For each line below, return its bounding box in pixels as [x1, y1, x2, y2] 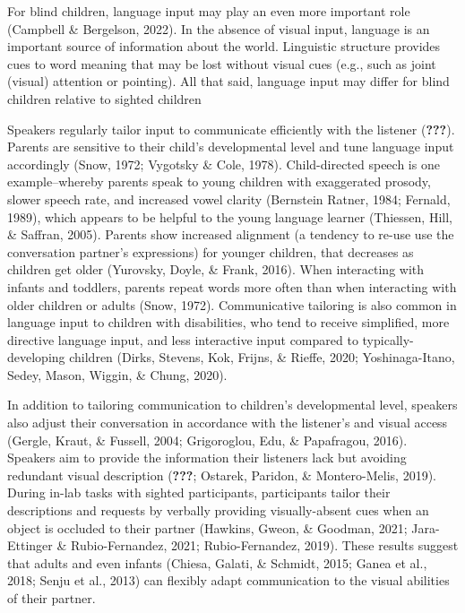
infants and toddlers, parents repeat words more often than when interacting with [7, 277, 457, 296]
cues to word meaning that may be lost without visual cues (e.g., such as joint [7, 54, 436, 73]
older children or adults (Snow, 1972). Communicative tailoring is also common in [7, 295, 457, 314]
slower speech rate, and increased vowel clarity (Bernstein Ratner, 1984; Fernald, [7, 189, 451, 208]
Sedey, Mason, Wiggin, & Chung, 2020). [7, 365, 228, 384]
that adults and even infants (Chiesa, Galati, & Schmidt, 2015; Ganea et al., [7, 553, 427, 572]
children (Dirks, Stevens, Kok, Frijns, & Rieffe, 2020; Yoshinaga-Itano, [69, 348, 455, 367]
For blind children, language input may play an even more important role [7, 2, 410, 20]
